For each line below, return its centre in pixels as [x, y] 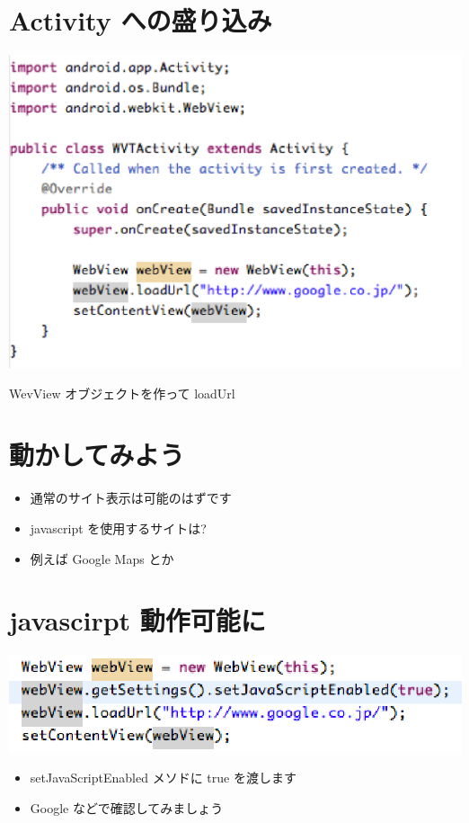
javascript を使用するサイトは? [118, 528]
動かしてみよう [97, 455]
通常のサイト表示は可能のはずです [131, 498]
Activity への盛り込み [141, 20]
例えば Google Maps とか [102, 558]
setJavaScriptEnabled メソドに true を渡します [163, 778]
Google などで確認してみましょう [127, 807]
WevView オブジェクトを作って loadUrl [122, 393]
